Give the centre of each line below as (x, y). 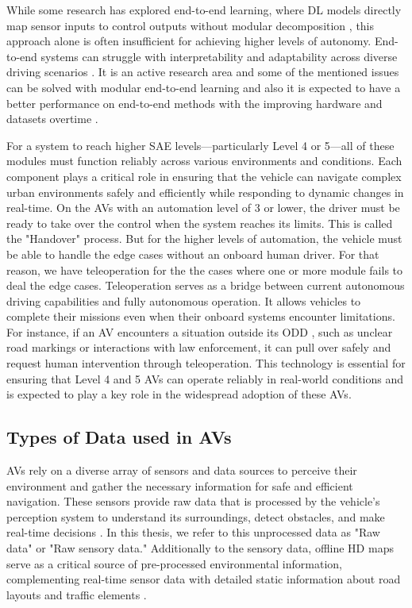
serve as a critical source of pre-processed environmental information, (174, 563)
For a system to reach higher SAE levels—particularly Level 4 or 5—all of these (200, 145)
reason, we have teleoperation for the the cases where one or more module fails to (205, 269)
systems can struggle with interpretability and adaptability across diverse (219, 56)
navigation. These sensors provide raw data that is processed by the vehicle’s (193, 501)
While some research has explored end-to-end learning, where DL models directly (204, 10)
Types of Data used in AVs (119, 437)
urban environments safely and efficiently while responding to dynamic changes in (205, 192)
